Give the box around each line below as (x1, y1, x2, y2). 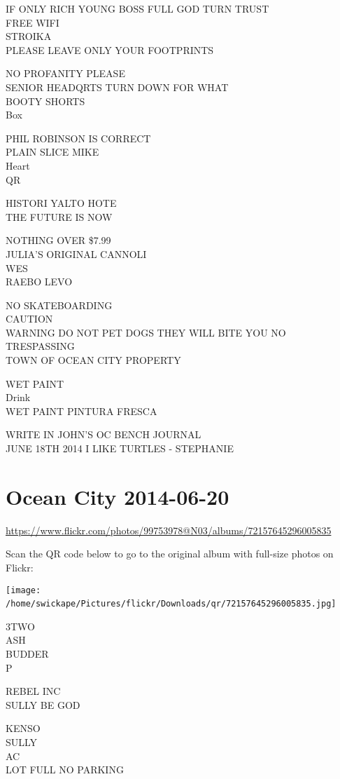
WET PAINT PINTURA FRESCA (6, 403, 157, 418)
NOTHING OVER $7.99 (6, 233, 111, 248)
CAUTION (6, 311, 53, 326)
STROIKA (6, 29, 52, 43)
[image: (6, 585, 41, 595)
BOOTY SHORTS (6, 93, 85, 108)
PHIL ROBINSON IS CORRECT (6, 130, 151, 145)
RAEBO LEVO (6, 274, 73, 289)
